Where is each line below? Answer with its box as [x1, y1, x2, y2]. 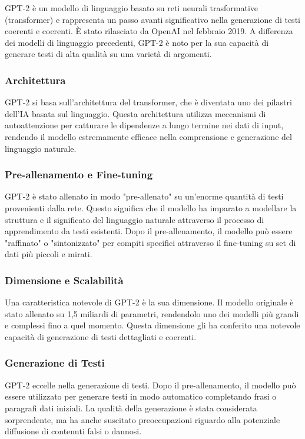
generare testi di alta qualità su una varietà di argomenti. [5, 48, 212, 60]
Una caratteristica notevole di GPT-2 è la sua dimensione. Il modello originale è [5, 296, 294, 308]
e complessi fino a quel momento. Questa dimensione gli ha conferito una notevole [5, 319, 300, 331]
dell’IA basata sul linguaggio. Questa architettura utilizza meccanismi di [5, 107, 266, 119]
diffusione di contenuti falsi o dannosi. [5, 425, 142, 437]
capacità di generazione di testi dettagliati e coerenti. [5, 330, 197, 342]
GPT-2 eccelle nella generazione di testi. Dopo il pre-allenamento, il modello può [5, 378, 296, 391]
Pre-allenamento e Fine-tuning [5, 167, 153, 182]
